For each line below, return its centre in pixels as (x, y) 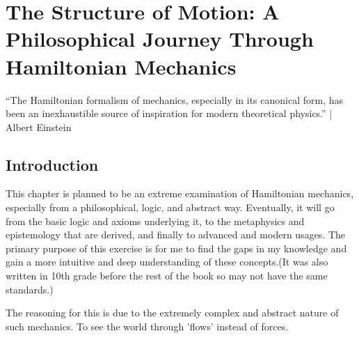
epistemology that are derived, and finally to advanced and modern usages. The (176, 235)
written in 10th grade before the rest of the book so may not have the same (167, 276)
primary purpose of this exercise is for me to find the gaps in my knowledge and (176, 248)
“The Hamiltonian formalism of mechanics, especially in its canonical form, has (174, 99)
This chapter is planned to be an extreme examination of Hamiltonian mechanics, (180, 193)
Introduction (52, 164)
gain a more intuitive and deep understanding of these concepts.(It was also (167, 262)
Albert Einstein (39, 126)
